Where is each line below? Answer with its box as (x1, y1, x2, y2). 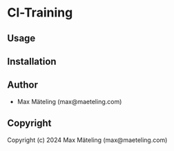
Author (7, 79, 38, 91)
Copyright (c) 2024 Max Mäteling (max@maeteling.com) (7, 136, 168, 144)
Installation (7, 55, 57, 67)
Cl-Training (7, 5, 73, 21)
